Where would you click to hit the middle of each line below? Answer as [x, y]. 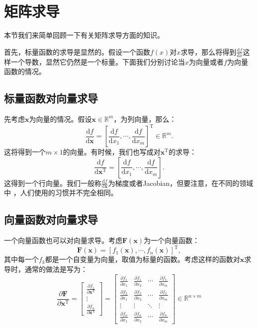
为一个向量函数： [172, 240]
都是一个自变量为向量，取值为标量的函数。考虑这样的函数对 [142, 259]
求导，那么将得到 [209, 51]
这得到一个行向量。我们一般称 [53, 183]
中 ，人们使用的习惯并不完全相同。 [61, 193]
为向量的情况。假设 [60, 119]
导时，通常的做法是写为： [46, 269]
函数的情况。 [25, 71]
